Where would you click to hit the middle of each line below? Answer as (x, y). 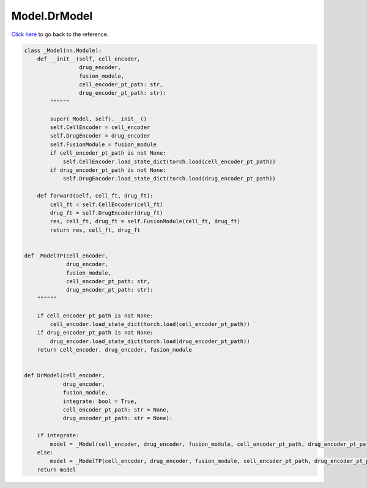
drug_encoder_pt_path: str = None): (118, 418)
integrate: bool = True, (100, 401)
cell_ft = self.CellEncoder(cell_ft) (106, 204)
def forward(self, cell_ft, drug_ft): (95, 196)
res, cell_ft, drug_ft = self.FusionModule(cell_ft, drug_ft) (145, 221)
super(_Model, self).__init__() (98, 119)
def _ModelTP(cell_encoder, (66, 256)
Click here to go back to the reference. (60, 34)
